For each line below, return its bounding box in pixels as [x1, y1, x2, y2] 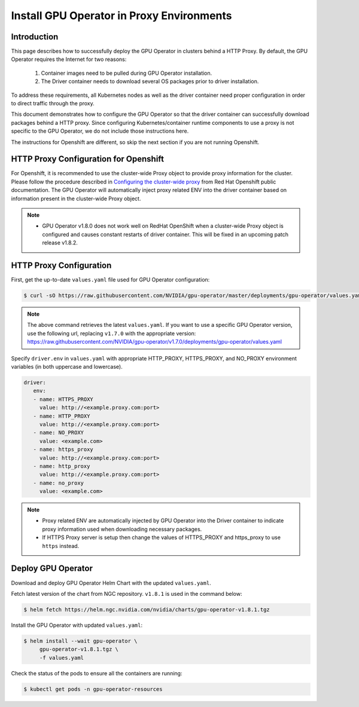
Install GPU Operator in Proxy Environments [11, 9, 232, 22]
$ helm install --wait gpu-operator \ [23, 637, 138, 644]
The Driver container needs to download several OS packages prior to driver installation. [41, 78, 259, 85]
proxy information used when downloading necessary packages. [42, 525, 202, 532]
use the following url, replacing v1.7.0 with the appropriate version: [27, 329, 196, 337]
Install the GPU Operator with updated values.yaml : [11, 622, 143, 629]
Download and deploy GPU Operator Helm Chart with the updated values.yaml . [11, 579, 212, 586]
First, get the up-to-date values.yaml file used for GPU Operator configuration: [11, 276, 210, 283]
